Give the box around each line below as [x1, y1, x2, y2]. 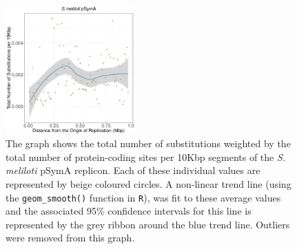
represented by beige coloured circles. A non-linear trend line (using [6, 176, 291, 191]
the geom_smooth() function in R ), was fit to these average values [6, 190, 281, 204]
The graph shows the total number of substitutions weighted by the [6, 136, 291, 151]
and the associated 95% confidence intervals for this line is [6, 204, 252, 218]
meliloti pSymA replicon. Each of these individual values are [6, 163, 260, 177]
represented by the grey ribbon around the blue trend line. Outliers [6, 217, 290, 231]
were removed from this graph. [6, 230, 135, 245]
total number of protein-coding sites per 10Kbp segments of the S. [6, 149, 286, 164]
